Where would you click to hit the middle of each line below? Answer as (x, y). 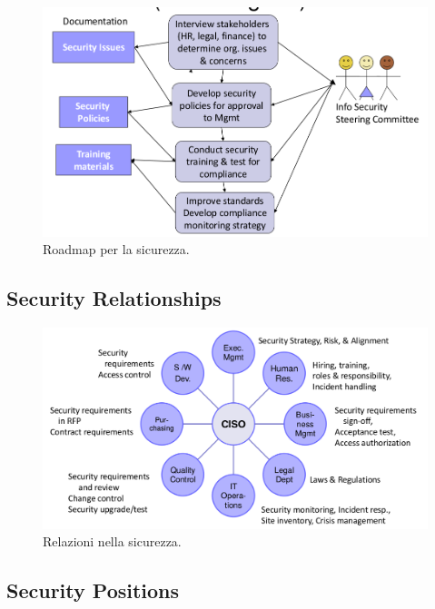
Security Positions (93, 590)
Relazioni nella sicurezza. (112, 541)
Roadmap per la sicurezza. (116, 249)
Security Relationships (114, 298)
